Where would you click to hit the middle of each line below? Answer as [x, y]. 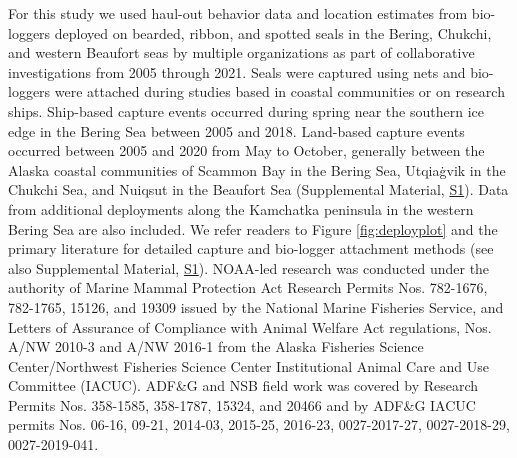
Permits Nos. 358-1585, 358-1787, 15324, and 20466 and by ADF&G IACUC [242, 404]
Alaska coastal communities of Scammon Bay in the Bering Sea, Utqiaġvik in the [257, 169]
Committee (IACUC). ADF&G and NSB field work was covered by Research [243, 385]
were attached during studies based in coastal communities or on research [279, 91]
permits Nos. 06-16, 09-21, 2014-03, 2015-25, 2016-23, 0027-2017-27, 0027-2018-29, [259, 424]
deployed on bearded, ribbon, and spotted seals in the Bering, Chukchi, [273, 32]
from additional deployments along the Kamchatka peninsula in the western [241, 208]
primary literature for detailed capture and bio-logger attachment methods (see [251, 248]
